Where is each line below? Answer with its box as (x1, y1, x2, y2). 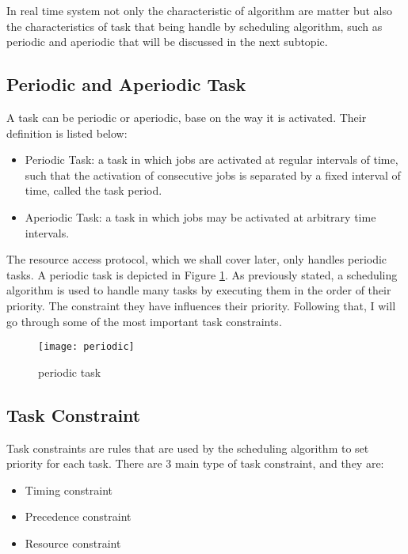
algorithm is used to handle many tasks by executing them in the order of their (6, 282, 391, 298)
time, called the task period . (25, 182, 162, 199)
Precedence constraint (25, 508, 132, 525)
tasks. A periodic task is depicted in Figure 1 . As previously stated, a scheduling (6, 266, 398, 283)
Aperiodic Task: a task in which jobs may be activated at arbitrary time (25, 208, 376, 225)
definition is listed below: (6, 124, 128, 141)
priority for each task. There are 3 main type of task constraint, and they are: (6, 455, 384, 472)
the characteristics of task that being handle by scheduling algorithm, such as (6, 17, 383, 34)
